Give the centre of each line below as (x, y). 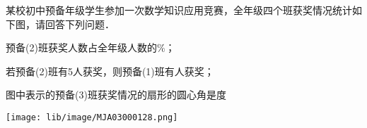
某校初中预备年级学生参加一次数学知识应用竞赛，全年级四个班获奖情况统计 (179, 10)
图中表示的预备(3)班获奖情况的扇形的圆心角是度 (116, 95)
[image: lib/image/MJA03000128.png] (92, 117)
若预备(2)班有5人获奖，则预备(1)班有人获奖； (110, 71)
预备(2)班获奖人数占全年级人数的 (81, 47)
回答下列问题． (80, 24)
